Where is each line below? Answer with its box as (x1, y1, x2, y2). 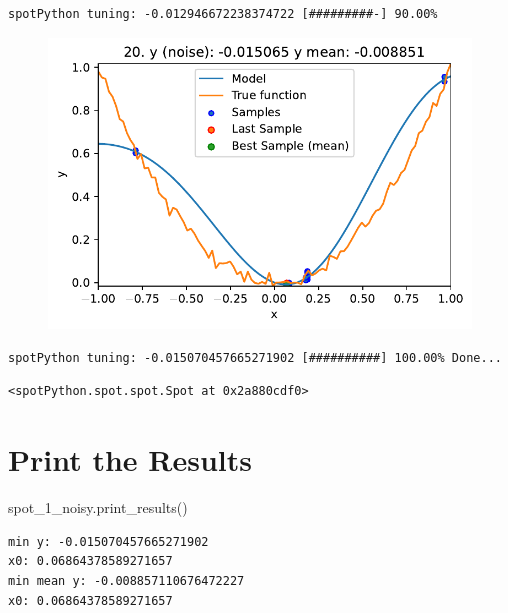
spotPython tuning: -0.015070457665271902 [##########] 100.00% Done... (8, 350, 502, 365)
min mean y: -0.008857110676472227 (8, 573, 245, 588)
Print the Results (8, 439, 253, 480)
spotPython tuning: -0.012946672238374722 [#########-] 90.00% (8, 7, 438, 21)
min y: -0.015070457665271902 (8, 534, 209, 549)
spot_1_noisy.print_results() (8, 497, 188, 518)
